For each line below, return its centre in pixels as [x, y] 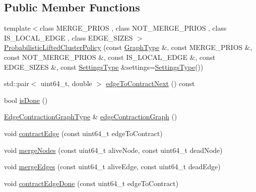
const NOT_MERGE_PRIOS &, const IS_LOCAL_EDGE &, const [110, 57]
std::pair [17, 83]
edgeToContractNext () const [150, 83]
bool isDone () [26, 100]
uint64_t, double [66, 83]
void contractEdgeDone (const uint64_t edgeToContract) [91, 183]
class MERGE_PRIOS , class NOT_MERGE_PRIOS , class [133, 28]
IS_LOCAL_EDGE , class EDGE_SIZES [68, 37]
